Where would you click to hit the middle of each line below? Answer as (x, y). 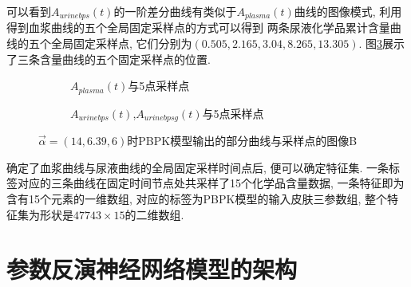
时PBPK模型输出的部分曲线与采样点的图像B (242, 141)
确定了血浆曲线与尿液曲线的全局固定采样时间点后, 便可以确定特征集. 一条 (198, 167)
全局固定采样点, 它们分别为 (121, 43)
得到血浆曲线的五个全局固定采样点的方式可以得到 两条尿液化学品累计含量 (198, 28)
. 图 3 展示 (382, 43)
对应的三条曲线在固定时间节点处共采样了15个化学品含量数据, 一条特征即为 (211, 183)
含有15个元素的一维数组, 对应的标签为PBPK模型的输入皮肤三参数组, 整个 (197, 198)
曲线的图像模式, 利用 (348, 11)
